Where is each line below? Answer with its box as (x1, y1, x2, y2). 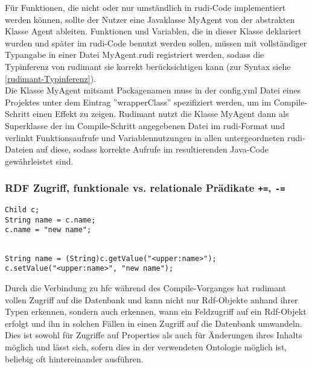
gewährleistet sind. (5, 154, 74, 167)
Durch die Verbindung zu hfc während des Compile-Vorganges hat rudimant (5, 282, 287, 294)
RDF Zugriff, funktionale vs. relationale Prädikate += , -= (5, 180, 285, 195)
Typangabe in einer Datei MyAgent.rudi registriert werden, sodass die (5, 48, 264, 61)
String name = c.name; (5, 215, 96, 224)
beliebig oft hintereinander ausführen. (5, 352, 144, 365)
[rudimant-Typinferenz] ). (5, 72, 97, 84)
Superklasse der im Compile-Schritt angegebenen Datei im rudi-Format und (5, 119, 285, 131)
